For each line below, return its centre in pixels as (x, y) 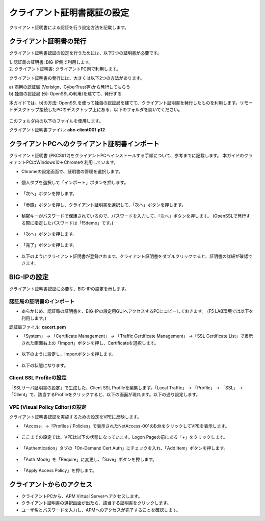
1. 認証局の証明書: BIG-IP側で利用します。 (51, 62)
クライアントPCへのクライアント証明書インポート (84, 144)
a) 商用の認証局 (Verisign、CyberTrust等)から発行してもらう (70, 87)
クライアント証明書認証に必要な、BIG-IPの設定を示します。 (69, 289)
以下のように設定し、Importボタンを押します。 (69, 354)
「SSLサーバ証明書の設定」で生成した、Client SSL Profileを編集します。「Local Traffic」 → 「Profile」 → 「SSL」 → (126, 388)
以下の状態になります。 (45, 365)
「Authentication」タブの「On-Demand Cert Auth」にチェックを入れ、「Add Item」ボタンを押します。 (125, 448)
